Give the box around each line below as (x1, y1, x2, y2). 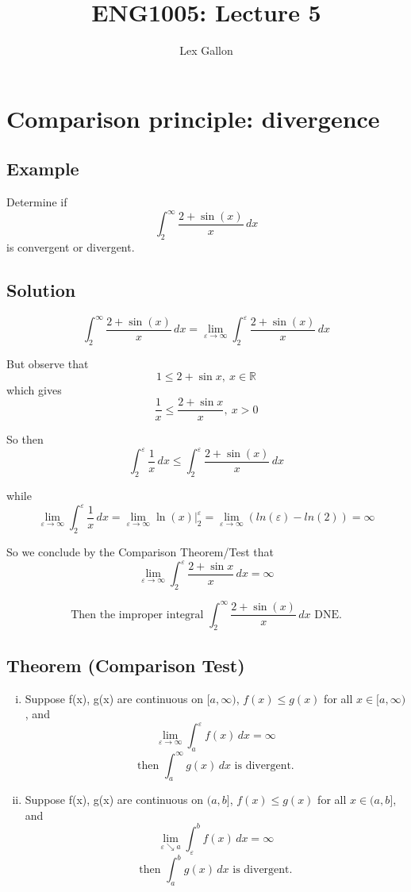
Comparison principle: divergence (6, 102, 380, 134)
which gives (6, 381, 62, 398)
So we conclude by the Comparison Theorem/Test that (6, 544, 274, 560)
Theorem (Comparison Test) (6, 652, 245, 677)
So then (6, 431, 44, 448)
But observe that (6, 356, 89, 372)
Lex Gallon (179, 42, 233, 59)
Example (6, 156, 79, 181)
